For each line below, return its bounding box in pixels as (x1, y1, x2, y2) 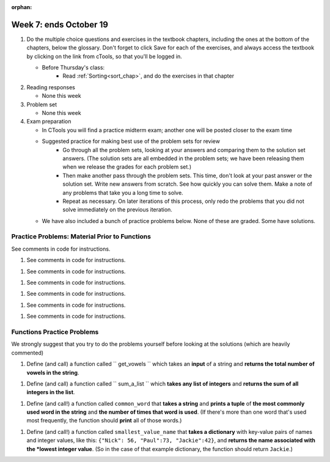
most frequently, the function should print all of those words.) (26, 417, 182, 424)
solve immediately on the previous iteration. (62, 206, 172, 213)
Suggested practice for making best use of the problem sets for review (42, 137, 220, 145)
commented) (11, 349, 44, 356)
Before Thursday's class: (42, 64, 105, 71)
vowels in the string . (26, 369, 79, 376)
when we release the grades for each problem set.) (62, 163, 192, 170)
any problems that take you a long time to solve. (62, 189, 183, 196)
